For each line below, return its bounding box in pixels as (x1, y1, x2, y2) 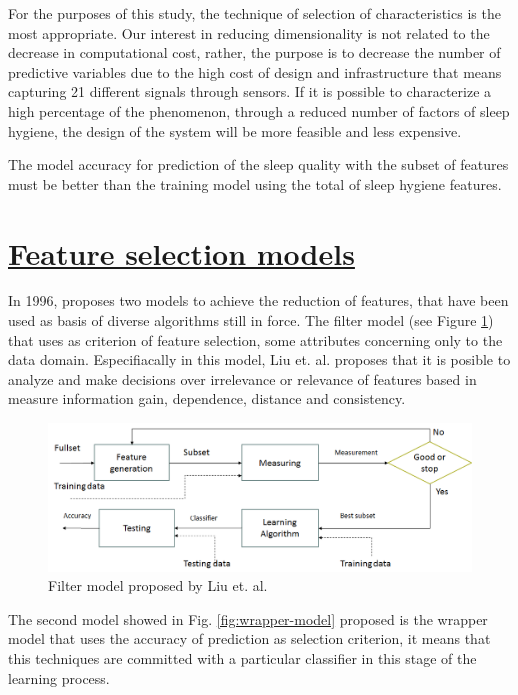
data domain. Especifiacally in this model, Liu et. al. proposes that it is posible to (8, 349, 511, 370)
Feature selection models (8, 232, 355, 273)
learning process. (8, 667, 110, 688)
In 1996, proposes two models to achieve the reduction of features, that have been (8, 290, 509, 311)
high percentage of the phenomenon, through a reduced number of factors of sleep (8, 100, 510, 121)
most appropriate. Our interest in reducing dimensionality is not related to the (8, 22, 490, 43)
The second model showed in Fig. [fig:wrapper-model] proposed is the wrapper (8, 608, 488, 629)
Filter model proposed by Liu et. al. (48, 575, 268, 596)
